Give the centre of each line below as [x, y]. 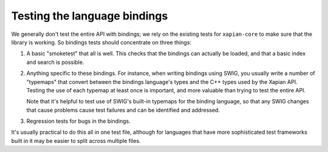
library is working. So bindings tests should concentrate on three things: [101, 42]
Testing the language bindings [90, 16]
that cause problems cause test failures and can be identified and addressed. [123, 110]
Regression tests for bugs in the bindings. [78, 121]
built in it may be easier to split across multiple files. [76, 140]
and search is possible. [55, 62]
